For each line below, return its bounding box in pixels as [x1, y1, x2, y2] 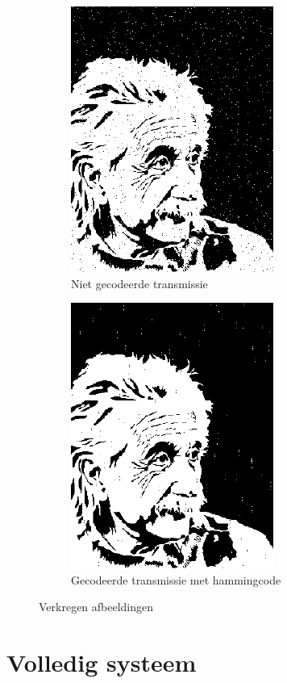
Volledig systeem [6, 646, 197, 679]
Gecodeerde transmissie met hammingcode [71, 571, 281, 588]
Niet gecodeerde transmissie [71, 274, 208, 291]
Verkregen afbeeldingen [39, 598, 154, 615]
